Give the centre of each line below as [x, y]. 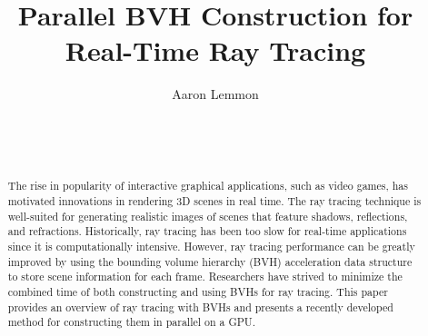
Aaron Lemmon [215, 94]
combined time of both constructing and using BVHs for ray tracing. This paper [198, 292]
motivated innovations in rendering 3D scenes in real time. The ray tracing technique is [214, 201]
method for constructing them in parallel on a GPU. [132, 322]
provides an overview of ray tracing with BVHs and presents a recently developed [200, 306]
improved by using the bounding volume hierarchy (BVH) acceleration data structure [210, 261]
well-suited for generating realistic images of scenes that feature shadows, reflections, [208, 216]
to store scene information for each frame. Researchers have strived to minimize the [205, 277]
